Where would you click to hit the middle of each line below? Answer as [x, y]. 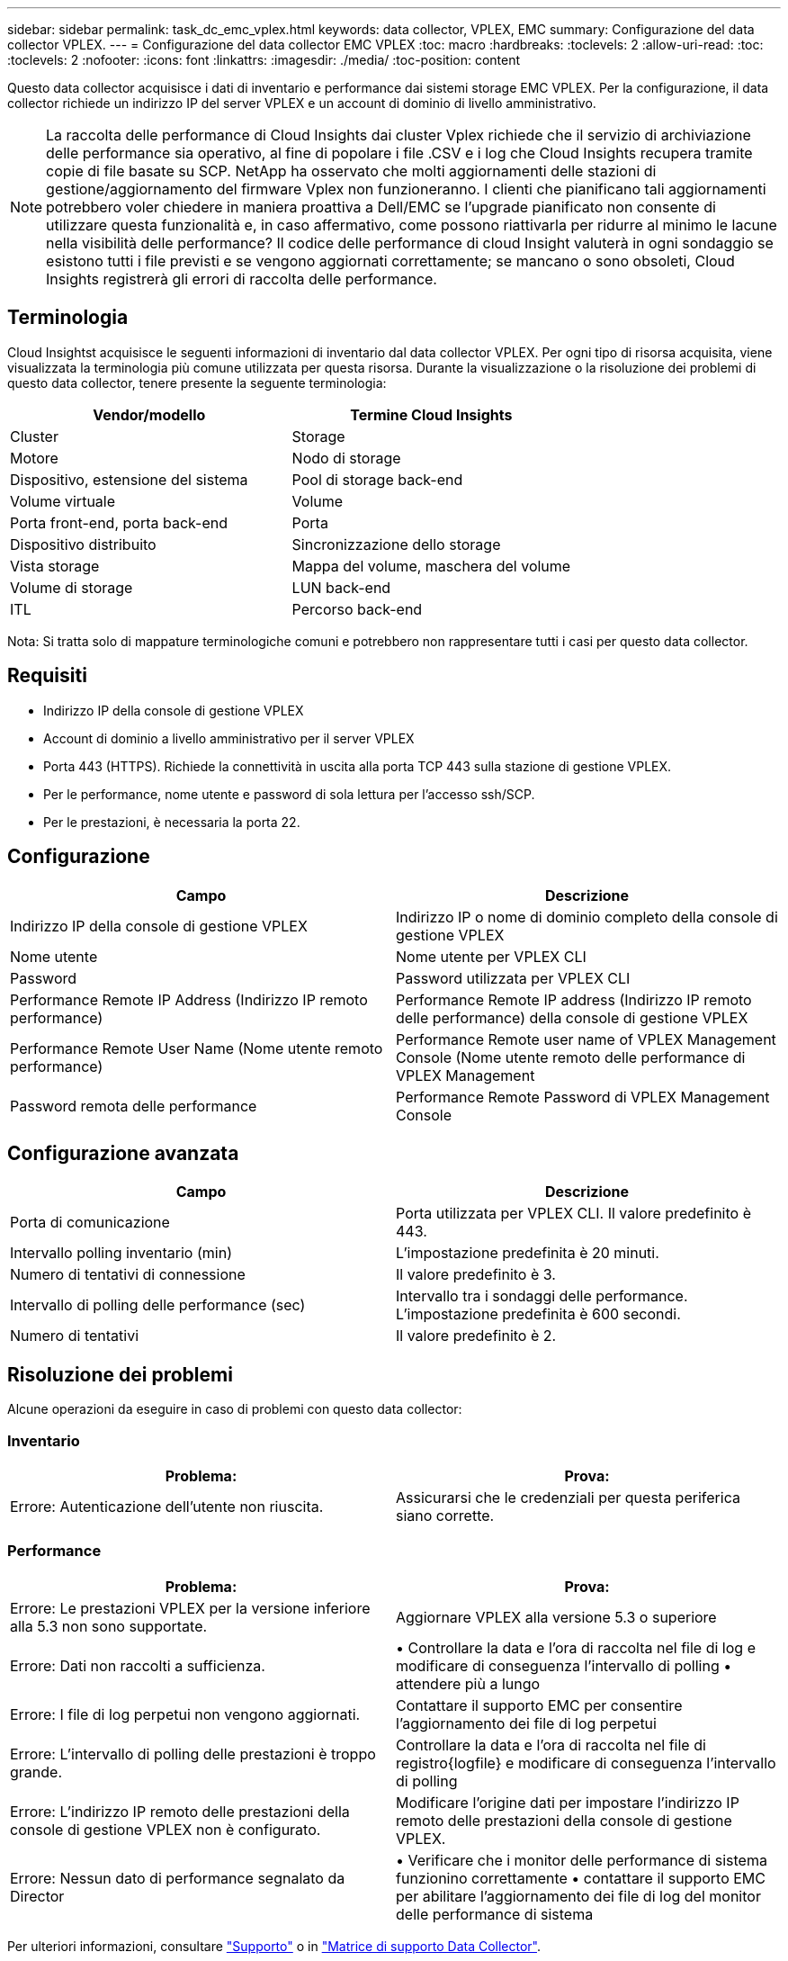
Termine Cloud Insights [431, 414]
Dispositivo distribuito [83, 544]
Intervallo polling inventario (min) [121, 1253]
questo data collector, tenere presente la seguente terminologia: [197, 382]
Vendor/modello [149, 414]
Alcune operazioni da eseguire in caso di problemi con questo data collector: [235, 1409]
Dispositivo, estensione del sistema [129, 479]
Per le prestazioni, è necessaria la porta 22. [172, 822]
